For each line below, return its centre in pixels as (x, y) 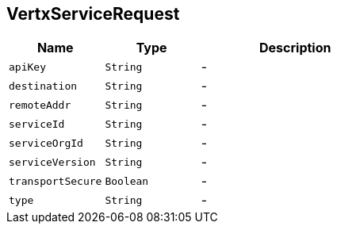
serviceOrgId (46, 143)
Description (295, 48)
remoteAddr (40, 105)
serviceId (37, 124)
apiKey (27, 67)
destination (43, 86)
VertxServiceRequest (93, 14)
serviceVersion (52, 162)
